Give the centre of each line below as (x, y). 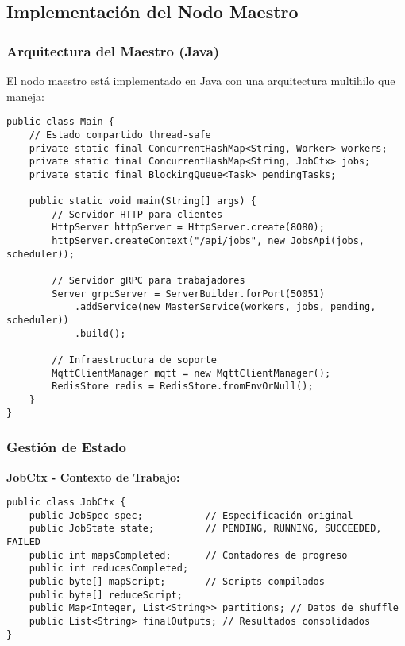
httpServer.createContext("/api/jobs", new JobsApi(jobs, (208, 241)
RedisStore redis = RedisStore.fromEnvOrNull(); (183, 387)
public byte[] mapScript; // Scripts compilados (177, 582)
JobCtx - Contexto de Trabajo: (93, 476)
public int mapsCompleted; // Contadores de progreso (188, 555)
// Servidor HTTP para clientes (137, 214)
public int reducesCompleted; (109, 569)
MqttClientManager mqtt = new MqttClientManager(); (191, 373)
